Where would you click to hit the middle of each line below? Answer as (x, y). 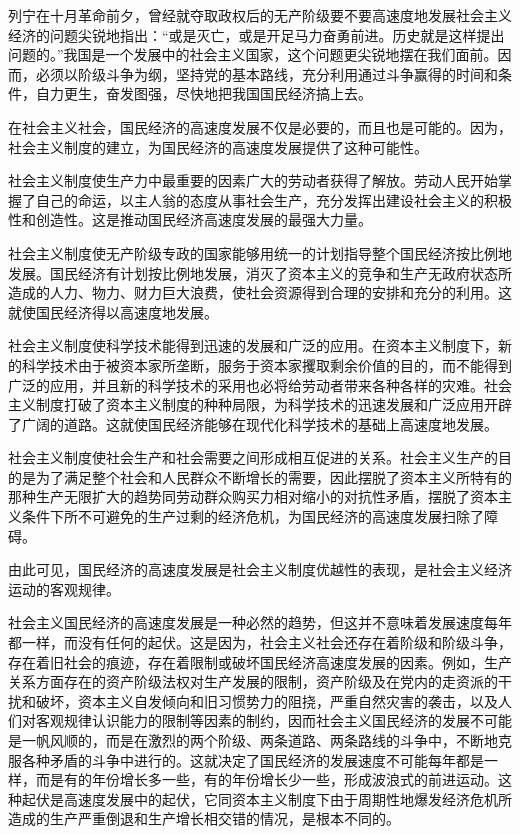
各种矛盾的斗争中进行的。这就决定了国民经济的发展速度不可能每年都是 (252, 759)
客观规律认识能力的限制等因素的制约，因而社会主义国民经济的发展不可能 (273, 720)
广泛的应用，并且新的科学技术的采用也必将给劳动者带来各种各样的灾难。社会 (260, 384)
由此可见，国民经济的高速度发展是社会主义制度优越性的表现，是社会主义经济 (260, 569)
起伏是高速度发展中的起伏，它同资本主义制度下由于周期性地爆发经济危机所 (266, 798)
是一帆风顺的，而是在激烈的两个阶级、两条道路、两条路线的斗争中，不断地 (253, 740)
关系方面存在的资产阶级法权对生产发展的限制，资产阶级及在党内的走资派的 (253, 681)
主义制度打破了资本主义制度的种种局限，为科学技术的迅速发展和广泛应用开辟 (260, 404)
